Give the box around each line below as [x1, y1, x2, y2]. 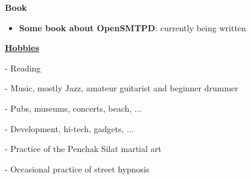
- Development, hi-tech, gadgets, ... [5, 122, 134, 135]
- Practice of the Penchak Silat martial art [5, 142, 162, 155]
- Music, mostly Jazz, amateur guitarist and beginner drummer [5, 82, 238, 94]
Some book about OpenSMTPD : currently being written [19, 21, 246, 34]
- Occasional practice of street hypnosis [5, 162, 150, 175]
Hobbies [5, 41, 39, 54]
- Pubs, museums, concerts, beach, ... [5, 102, 142, 114]
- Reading [5, 61, 41, 74]
